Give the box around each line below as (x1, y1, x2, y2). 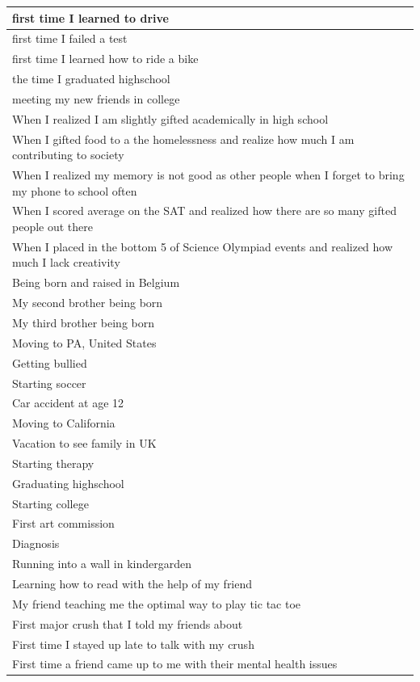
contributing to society (12, 146, 124, 163)
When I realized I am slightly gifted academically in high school (12, 110, 329, 127)
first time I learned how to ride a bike (12, 50, 199, 67)
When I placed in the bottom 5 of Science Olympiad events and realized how (12, 238, 393, 255)
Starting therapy (12, 454, 94, 471)
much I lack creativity (12, 254, 120, 271)
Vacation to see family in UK (12, 435, 157, 452)
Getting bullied (12, 354, 87, 371)
